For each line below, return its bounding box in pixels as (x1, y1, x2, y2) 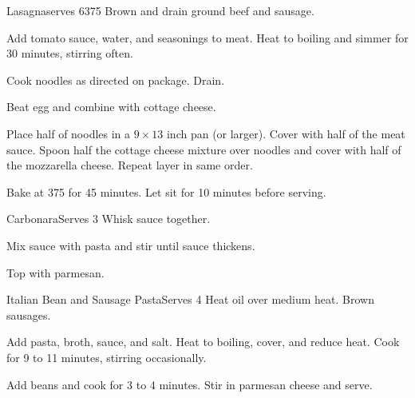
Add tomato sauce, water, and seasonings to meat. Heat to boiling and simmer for (6, 29, 409, 46)
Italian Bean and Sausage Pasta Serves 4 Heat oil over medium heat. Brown (6, 291, 374, 308)
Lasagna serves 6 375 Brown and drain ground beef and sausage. (6, 2, 314, 18)
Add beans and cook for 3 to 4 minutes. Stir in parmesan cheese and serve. (6, 376, 373, 392)
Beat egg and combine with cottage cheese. (6, 98, 216, 115)
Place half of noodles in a (6, 125, 131, 141)
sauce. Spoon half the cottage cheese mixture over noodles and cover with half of (6, 141, 401, 157)
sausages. (6, 306, 51, 323)
